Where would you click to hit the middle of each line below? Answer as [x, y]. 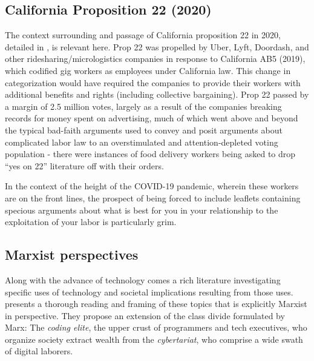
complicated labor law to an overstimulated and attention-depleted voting [142, 142]
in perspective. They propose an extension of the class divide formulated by [145, 315]
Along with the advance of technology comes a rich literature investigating [143, 279]
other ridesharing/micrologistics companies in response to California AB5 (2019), [155, 59]
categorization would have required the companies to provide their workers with [153, 82]
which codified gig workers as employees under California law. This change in [148, 70]
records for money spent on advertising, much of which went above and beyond [152, 118]
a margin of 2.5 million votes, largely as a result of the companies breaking [143, 106]
